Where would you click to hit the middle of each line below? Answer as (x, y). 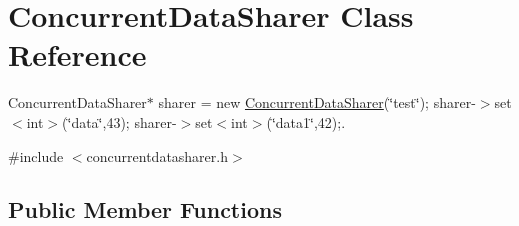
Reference (77, 54)
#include (36, 155)
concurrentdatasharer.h (157, 155)
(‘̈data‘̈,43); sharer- (119, 121)
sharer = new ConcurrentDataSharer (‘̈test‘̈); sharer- (317, 102)
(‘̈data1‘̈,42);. (306, 121)
